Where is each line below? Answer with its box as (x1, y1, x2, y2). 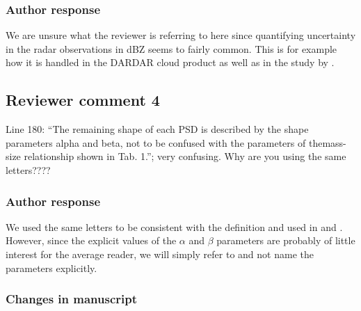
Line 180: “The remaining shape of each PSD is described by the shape (6, 122, 309, 136)
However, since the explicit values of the (6, 233, 177, 248)
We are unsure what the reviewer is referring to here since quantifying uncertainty (6, 28, 356, 42)
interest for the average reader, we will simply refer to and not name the (6, 246, 314, 261)
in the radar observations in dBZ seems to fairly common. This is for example (6, 41, 337, 56)
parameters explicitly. (6, 260, 97, 275)
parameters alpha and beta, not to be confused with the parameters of (6, 135, 306, 150)
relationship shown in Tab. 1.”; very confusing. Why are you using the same (24, 149, 346, 164)
